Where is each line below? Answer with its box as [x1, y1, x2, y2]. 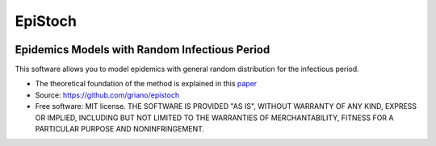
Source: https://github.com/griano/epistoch [35, 90, 180, 100]
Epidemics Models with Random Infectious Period [15, 43, 270, 56]
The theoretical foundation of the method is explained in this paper [35, 79, 258, 89]
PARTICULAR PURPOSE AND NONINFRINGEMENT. [35, 124, 205, 134]
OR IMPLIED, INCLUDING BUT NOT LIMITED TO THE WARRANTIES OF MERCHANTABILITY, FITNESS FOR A [35, 113, 394, 123]
